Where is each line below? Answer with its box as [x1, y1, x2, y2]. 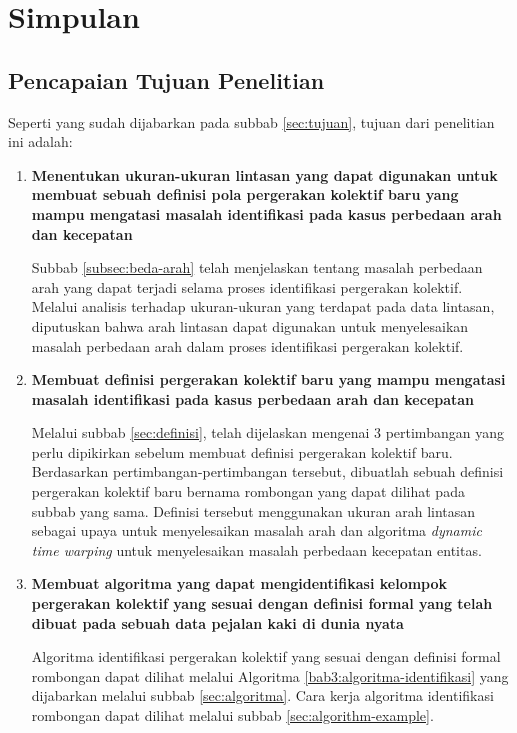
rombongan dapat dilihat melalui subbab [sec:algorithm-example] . [31, 705, 434, 726]
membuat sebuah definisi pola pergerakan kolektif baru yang [31, 184, 459, 205]
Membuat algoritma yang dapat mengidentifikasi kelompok [31, 573, 448, 594]
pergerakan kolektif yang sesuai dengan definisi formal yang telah [31, 593, 493, 614]
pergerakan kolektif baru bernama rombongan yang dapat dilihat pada [31, 481, 465, 502]
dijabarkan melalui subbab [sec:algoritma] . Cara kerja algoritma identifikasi [31, 685, 494, 706]
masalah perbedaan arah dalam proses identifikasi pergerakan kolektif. [31, 335, 464, 356]
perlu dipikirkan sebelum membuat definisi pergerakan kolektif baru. [31, 441, 453, 462]
